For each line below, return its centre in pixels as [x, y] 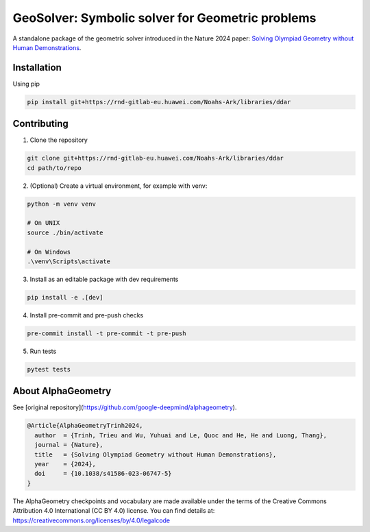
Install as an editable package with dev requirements [104, 279]
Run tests [43, 351]
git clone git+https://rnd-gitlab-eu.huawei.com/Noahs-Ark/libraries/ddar [156, 158]
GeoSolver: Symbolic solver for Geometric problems [164, 18]
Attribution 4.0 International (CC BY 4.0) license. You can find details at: [114, 511]
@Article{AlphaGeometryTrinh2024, [85, 426]
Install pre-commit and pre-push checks [87, 315]
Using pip [26, 84]
